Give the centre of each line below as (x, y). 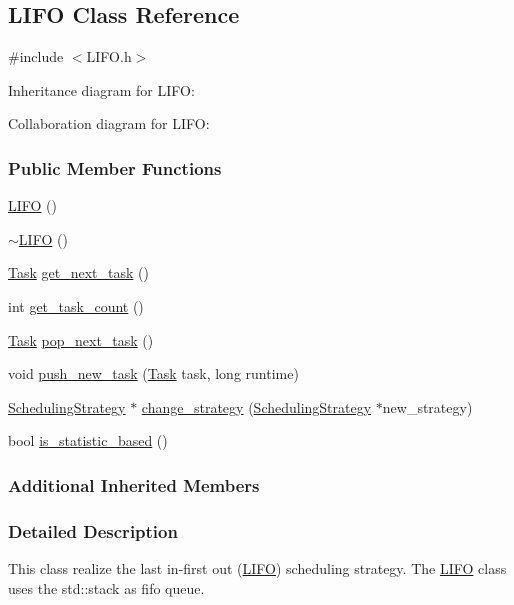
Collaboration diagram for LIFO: (109, 123)
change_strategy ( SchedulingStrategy (256, 406)
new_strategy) (427, 406)
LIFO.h (109, 56)
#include (36, 56)
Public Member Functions (115, 167)
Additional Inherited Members (134, 484)
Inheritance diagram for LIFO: (101, 89)
